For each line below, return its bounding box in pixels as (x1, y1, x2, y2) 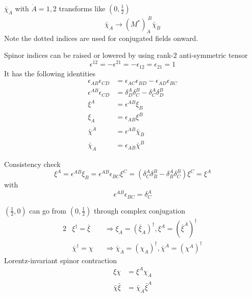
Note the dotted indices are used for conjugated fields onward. (4, 32, 198, 43)
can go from (29, 205, 67, 216)
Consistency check (4, 158, 61, 169)
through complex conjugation (93, 205, 185, 216)
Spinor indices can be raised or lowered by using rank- (4, 50, 173, 60)
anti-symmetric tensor (179, 50, 248, 60)
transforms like (59, 3, 106, 13)
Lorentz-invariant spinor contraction (4, 254, 117, 265)
